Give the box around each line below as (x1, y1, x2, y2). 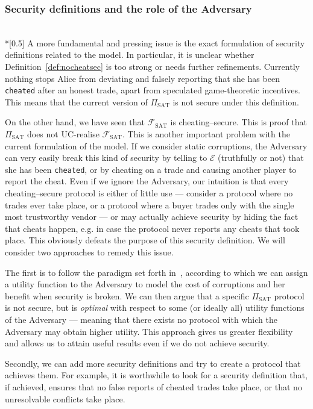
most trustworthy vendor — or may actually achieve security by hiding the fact (5, 210, 299, 223)
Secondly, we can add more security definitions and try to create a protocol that (5, 357, 301, 369)
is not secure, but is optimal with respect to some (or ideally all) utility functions (5, 301, 305, 314)
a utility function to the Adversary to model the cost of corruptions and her (5, 278, 285, 290)
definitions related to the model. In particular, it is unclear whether (5, 48, 255, 61)
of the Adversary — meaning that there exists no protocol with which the (5, 313, 277, 325)
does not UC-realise (27, 128, 100, 140)
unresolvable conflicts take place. (5, 392, 125, 405)
